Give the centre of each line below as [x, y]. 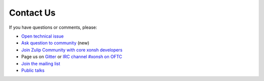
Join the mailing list [41, 63]
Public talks [33, 70]
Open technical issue [43, 36]
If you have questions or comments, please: [53, 27]
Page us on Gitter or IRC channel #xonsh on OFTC [72, 57]
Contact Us [32, 13]
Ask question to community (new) [55, 43]
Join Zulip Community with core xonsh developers [72, 50]
